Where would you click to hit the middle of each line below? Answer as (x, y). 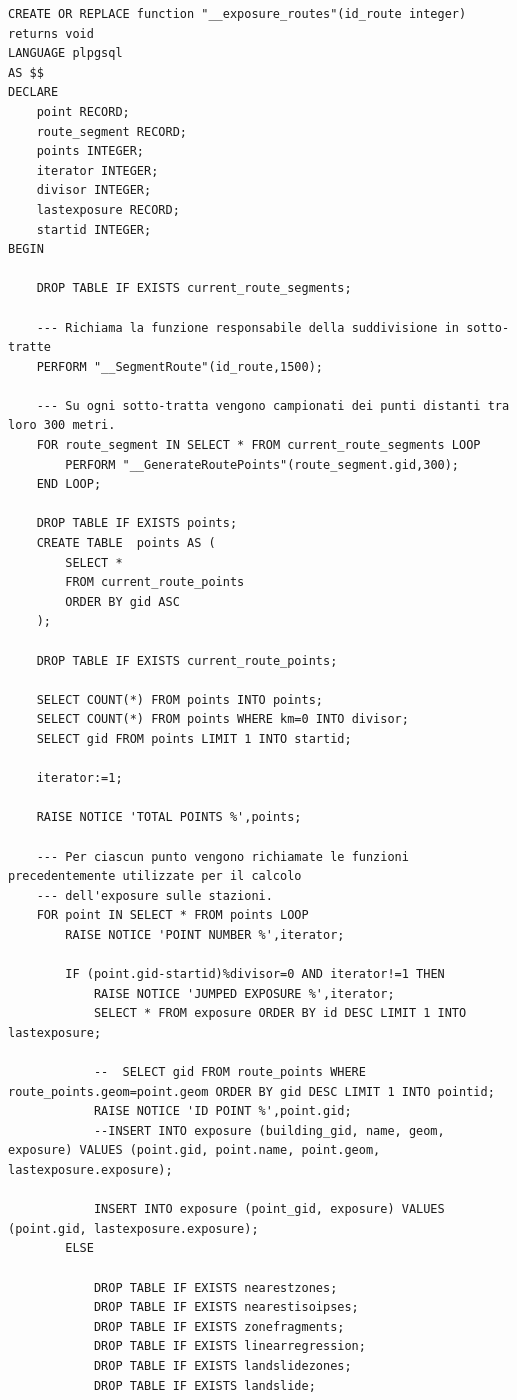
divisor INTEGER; (94, 190)
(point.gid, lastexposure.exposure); (133, 1228)
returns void (51, 33)
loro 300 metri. (62, 425)
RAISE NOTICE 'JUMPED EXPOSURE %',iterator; (244, 993)
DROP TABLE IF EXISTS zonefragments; (219, 1326)
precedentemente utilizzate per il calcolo (155, 876)
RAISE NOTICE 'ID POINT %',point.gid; (222, 1111)
